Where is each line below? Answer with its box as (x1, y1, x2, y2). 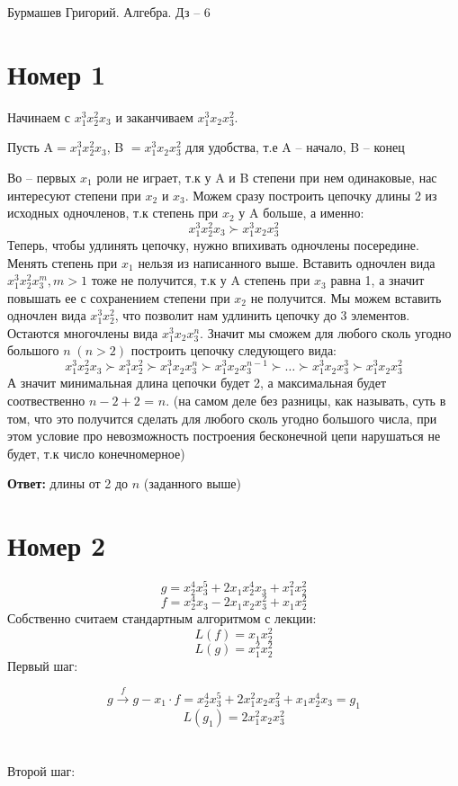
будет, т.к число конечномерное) (7, 443, 185, 462)
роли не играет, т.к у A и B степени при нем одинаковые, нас (96, 167, 437, 186)
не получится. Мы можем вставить (250, 288, 442, 307)
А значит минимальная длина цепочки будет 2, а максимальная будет (7, 373, 387, 392)
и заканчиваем (115, 107, 193, 126)
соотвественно (7, 390, 85, 409)
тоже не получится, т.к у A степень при (91, 271, 310, 290)
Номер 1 (7, 55, 106, 92)
